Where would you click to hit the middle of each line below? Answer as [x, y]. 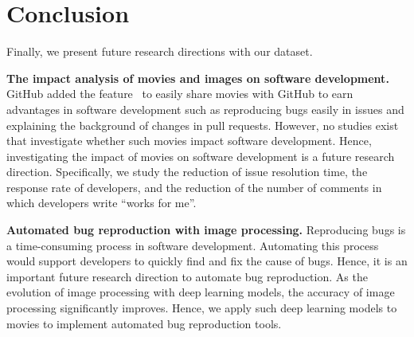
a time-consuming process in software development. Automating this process [193, 245]
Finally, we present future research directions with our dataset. [160, 51]
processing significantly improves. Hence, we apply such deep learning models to [202, 308]
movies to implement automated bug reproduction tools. [144, 323]
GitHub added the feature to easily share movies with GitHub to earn [180, 94]
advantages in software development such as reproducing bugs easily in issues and [205, 109]
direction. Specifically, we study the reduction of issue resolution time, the [187, 172]
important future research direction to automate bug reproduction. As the [187, 276]
